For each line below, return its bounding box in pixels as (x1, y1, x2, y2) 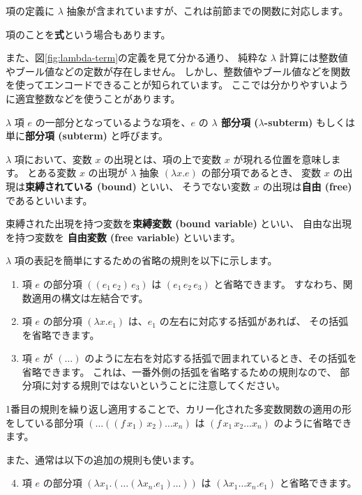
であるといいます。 (6, 192, 93, 207)
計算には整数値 (279, 50, 348, 65)
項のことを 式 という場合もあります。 (6, 26, 171, 41)
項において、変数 (14, 151, 92, 166)
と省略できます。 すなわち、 (213, 276, 343, 291)
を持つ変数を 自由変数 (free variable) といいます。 (6, 229, 241, 244)
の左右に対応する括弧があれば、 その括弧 (159, 314, 349, 328)
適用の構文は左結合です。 (31, 290, 149, 305)
